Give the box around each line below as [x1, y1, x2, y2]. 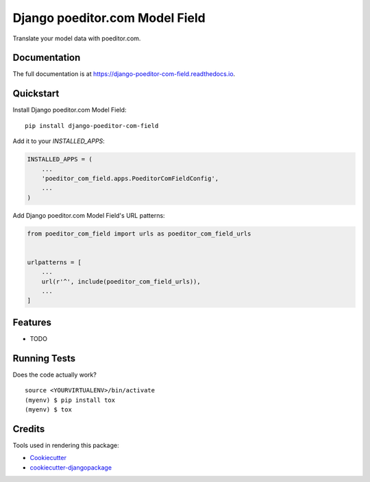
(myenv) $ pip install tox [25, 396, 116, 404]
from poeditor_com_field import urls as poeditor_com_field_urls [27, 229, 251, 238]
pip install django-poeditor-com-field [25, 122, 159, 129]
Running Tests [12, 353, 75, 364]
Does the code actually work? [12, 370, 97, 379]
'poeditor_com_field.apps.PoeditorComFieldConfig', [41, 175, 219, 182]
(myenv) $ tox [25, 405, 72, 414]
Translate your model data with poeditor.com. [12, 34, 141, 42]
